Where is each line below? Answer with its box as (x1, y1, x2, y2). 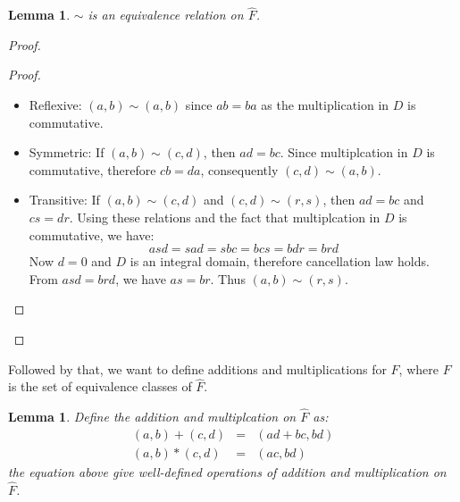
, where (398, 359, 439, 378)
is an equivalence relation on (88, 5, 244, 24)
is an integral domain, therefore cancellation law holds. (130, 252, 430, 271)
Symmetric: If (29, 143, 105, 162)
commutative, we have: (29, 225, 155, 244)
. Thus (210, 269, 246, 288)
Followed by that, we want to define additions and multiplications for (8, 359, 387, 378)
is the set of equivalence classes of (8, 377, 192, 396)
